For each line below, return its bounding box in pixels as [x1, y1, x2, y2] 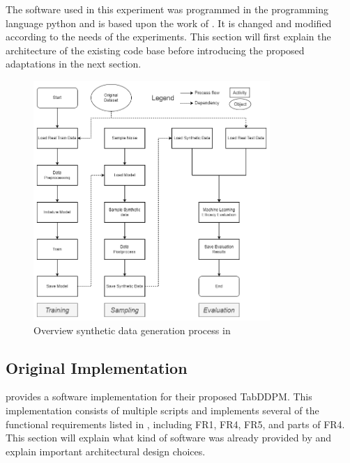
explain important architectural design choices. [6, 444, 206, 458]
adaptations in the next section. [6, 56, 142, 71]
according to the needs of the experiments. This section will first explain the [6, 29, 331, 44]
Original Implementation [6, 356, 188, 378]
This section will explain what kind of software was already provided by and [6, 430, 332, 445]
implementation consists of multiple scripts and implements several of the [6, 402, 319, 417]
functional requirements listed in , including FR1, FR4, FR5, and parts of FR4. [6, 416, 345, 431]
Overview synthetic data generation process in [33, 322, 231, 337]
